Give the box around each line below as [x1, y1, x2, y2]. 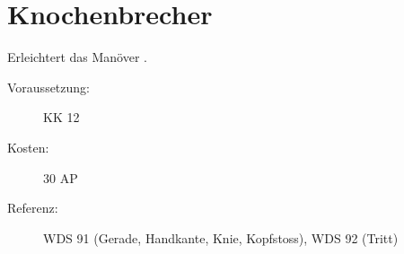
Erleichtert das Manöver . [7, 48, 147, 66]
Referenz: [7, 198, 58, 217]
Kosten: [7, 137, 49, 156]
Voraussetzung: [7, 77, 90, 96]
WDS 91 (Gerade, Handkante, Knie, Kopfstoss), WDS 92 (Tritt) [43, 228, 399, 247]
